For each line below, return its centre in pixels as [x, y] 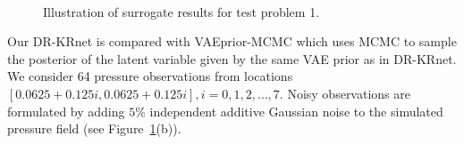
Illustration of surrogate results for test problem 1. [181, 11]
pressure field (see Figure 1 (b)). [94, 128]
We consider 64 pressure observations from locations [150, 76]
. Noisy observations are [345, 93]
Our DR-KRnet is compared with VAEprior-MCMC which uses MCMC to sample [232, 41]
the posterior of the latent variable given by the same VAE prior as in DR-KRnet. [232, 58]
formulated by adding [66, 111]
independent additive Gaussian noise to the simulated [296, 111]
